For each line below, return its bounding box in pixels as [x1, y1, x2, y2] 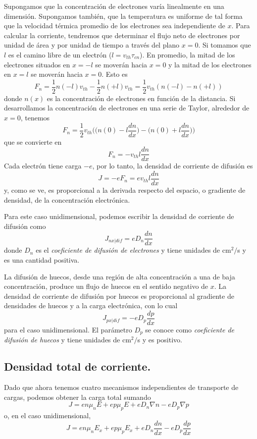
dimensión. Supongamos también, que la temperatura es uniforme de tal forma [4, 10, 243, 21]
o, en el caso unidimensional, [4, 410, 91, 421]
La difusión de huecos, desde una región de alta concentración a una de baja [4, 271, 235, 281]
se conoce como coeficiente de [145, 325, 234, 335]
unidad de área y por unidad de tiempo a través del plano [4, 40, 180, 50]
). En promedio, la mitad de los [140, 49, 235, 59]
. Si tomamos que [198, 40, 251, 50]
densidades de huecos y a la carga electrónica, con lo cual [4, 300, 178, 311]
